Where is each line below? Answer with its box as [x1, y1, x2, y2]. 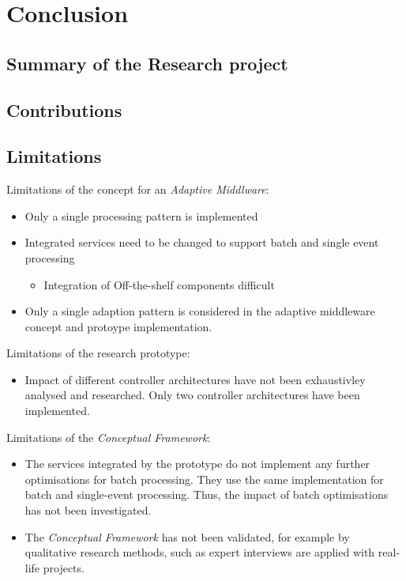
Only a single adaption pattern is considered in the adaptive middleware [24, 303, 375, 319]
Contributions [6, 97, 122, 122]
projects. [43, 559, 85, 575]
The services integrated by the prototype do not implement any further [24, 455, 370, 472]
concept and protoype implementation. [24, 318, 212, 334]
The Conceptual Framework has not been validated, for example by [24, 528, 350, 545]
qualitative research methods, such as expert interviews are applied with [24, 544, 375, 560]
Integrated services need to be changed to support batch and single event [24, 234, 379, 251]
